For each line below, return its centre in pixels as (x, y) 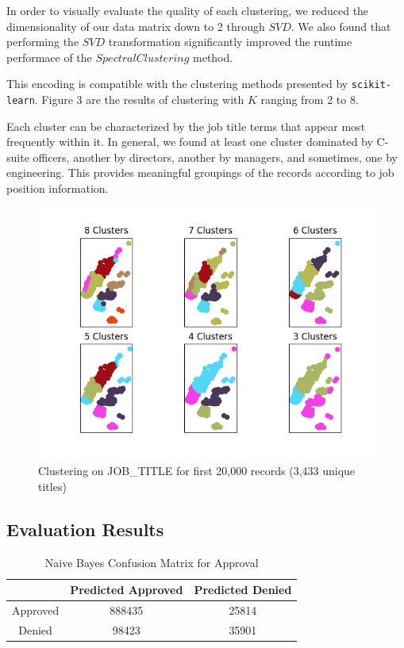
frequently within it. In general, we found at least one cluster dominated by (190, 142)
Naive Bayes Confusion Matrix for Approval (152, 562)
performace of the (49, 57)
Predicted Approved (127, 590)
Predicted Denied (243, 590)
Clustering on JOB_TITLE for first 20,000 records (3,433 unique (197, 471)
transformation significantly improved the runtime (230, 42)
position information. (58, 188)
